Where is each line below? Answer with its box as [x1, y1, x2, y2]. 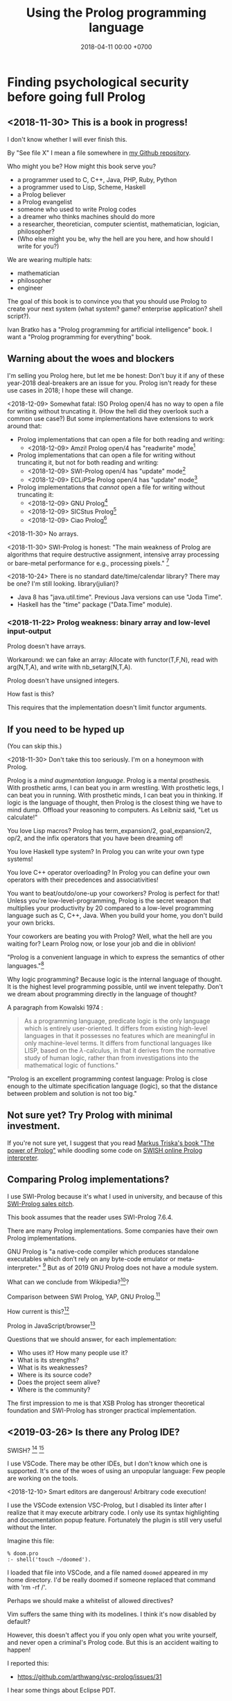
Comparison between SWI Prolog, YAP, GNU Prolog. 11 [7, 1291, 161, 1301]
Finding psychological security [7, 74, 189, 90]
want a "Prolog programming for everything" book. [7, 332, 152, 341]
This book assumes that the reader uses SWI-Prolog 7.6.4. [7, 1213, 173, 1221]
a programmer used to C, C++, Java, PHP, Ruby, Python [17, 175, 177, 183]
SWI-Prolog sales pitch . [7, 1199, 75, 1208]
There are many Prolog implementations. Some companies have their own [7, 1226, 218, 1235]
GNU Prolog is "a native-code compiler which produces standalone [7, 1247, 199, 1256]
